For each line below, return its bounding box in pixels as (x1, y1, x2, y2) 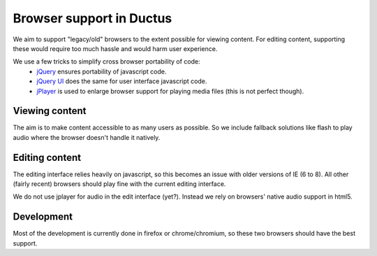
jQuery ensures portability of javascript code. (36, 67, 167, 76)
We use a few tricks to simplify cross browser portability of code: (13, 57, 200, 66)
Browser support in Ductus (13, 10, 172, 26)
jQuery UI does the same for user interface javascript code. (36, 77, 207, 85)
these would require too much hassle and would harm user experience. (13, 44, 218, 52)
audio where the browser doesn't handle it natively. (13, 133, 161, 141)
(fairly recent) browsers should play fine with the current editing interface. (13, 180, 226, 188)
